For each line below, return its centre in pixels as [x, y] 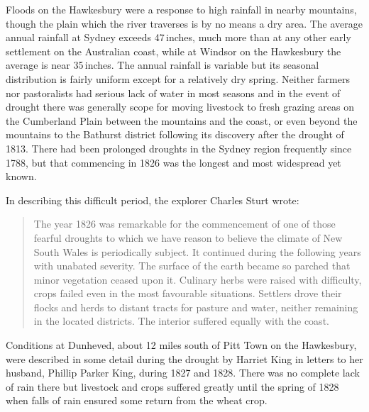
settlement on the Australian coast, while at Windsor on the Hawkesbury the [174, 51]
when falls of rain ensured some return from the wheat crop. [137, 400]
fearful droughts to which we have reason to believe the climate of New [188, 237]
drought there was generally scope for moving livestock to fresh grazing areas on [180, 107]
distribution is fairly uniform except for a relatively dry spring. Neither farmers [178, 78]
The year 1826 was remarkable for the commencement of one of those [184, 224]
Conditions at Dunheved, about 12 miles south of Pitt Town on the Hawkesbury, [181, 345]
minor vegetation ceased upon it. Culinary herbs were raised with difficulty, [198, 279]
